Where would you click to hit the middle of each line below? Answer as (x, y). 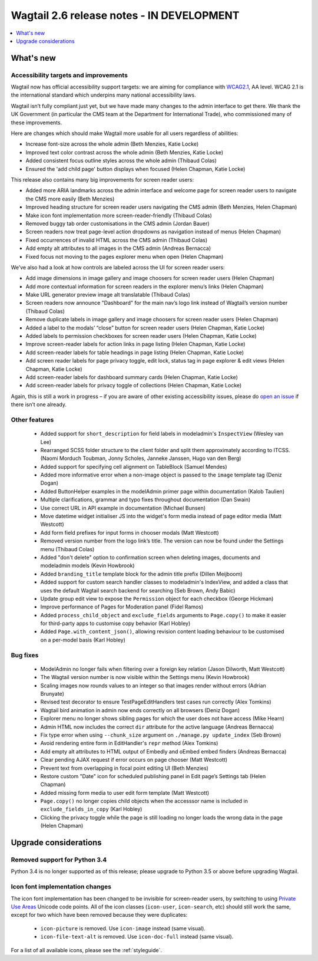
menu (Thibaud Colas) (67, 549)
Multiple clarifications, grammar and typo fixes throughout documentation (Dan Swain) (145, 500)
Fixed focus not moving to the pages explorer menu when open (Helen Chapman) (125, 256)
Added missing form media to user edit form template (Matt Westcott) (125, 792)
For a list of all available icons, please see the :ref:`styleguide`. (86, 950)
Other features (32, 420)
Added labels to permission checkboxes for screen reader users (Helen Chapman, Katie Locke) (141, 336)
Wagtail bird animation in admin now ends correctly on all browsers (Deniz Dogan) (140, 710)
